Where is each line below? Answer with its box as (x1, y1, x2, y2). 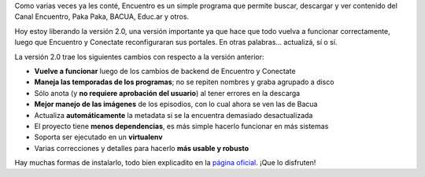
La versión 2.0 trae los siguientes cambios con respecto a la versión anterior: (14, 52, 264, 61)
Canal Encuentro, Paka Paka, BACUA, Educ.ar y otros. (14, 12, 189, 21)
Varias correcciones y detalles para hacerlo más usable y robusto (34, 143, 249, 153)
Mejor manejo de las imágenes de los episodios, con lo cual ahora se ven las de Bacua (34, 99, 318, 109)
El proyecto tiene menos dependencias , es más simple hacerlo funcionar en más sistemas (34, 121, 329, 131)
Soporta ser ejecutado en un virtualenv (34, 132, 163, 142)
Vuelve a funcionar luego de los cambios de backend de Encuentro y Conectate (34, 66, 296, 76)
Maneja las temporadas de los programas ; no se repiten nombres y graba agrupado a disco (34, 77, 334, 87)
